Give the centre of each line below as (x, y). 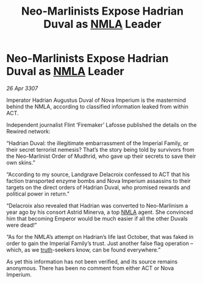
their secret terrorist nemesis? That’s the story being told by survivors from (101, 149)
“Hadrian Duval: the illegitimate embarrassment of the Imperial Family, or (98, 143)
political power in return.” (38, 194)
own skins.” (21, 162)
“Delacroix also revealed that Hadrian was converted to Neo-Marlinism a (97, 205)
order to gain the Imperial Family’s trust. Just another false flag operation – (100, 243)
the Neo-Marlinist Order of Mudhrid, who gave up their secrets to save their (101, 156)
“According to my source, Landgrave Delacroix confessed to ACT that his (98, 174)
